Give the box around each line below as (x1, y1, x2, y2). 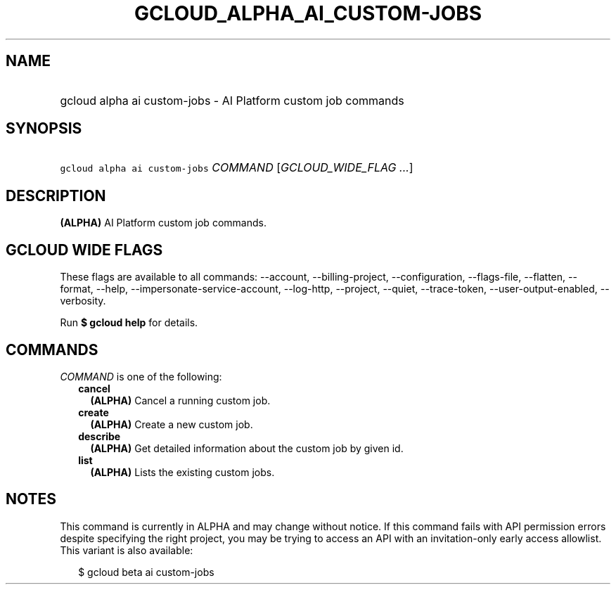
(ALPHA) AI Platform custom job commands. (60, 217, 267, 229)
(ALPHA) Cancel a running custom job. (90, 394, 271, 406)
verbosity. (60, 295, 106, 307)
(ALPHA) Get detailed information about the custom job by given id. (90, 442, 404, 454)
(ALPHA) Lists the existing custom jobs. (90, 466, 275, 478)
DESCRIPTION (6, 186, 106, 205)
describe (78, 430, 121, 442)
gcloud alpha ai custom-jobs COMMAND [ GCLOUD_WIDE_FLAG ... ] (60, 160, 413, 175)
